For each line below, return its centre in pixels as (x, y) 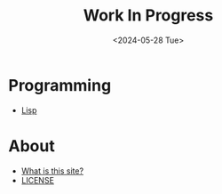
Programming (60, 85)
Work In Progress (148, 16)
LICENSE (38, 180)
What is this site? (52, 171)
